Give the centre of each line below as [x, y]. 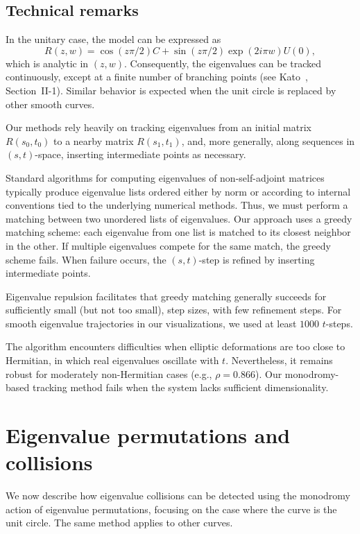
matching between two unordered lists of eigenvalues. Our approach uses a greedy [179, 218]
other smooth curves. [50, 104]
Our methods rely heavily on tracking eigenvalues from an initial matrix [158, 127]
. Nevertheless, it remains [279, 360]
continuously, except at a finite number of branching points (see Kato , [157, 77]
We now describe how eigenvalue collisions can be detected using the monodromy [178, 496]
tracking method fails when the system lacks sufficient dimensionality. [180, 387]
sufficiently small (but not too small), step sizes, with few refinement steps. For [174, 310]
